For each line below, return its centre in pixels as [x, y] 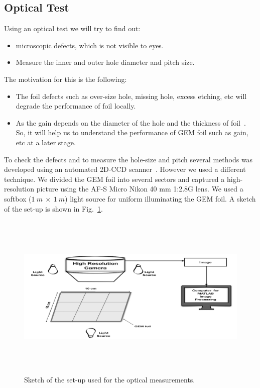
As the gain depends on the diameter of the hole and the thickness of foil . [131, 122]
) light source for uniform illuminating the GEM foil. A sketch [160, 198]
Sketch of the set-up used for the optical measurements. [110, 380]
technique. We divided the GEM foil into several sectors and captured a [114, 179]
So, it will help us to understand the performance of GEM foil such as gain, [132, 132]
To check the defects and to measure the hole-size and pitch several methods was [128, 159]
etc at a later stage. [46, 142]
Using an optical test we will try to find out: [72, 28]
